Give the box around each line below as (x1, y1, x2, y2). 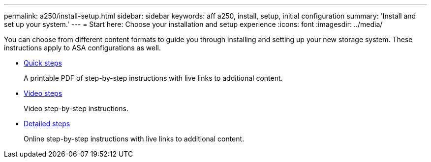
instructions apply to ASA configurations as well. (4, 44, 161, 52)
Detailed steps (24, 119, 70, 128)
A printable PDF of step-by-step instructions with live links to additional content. (24, 74, 283, 82)
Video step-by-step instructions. (24, 104, 128, 113)
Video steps (24, 89, 62, 97)
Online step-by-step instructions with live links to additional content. (24, 135, 245, 143)
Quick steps (24, 59, 62, 67)
